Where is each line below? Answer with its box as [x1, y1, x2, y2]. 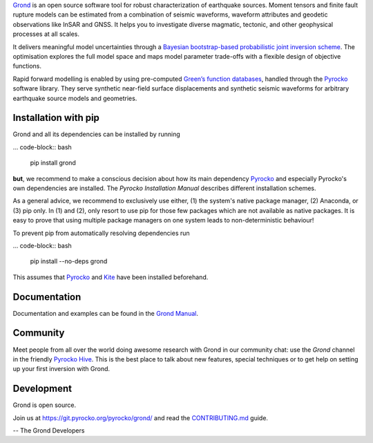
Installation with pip [12, 112, 100, 124]
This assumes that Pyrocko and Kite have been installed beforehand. [12, 273, 209, 281]
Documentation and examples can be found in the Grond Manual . [12, 309, 198, 317]
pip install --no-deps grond [30, 257, 108, 265]
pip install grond [30, 159, 76, 167]
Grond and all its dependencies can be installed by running [12, 130, 181, 138]
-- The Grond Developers [12, 426, 85, 435]
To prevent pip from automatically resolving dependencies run [12, 229, 190, 237]
